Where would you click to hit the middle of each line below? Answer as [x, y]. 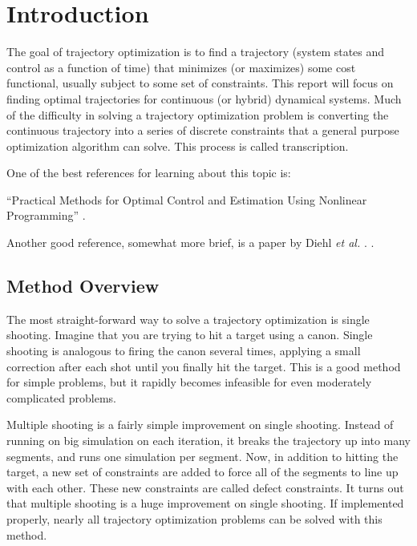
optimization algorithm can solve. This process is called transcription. [178, 146]
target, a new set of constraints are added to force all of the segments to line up [202, 472]
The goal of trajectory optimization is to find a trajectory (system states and [196, 52]
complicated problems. [62, 397]
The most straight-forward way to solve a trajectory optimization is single [188, 319]
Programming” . [46, 215]
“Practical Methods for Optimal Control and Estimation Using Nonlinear [187, 199]
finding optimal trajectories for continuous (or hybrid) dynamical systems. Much [204, 98]
